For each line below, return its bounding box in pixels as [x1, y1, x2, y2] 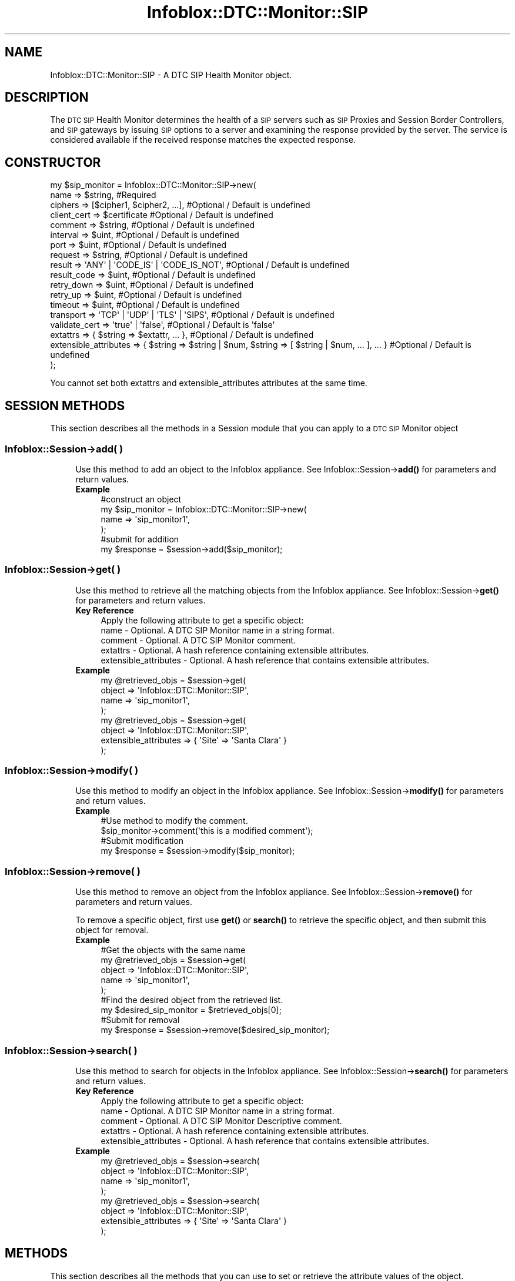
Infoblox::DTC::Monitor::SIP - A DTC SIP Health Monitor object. [50, 69, 292, 80]
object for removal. [75, 925, 149, 935]
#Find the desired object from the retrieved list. [101, 995, 283, 1005]
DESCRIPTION [5, 90, 89, 105]
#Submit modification [101, 836, 184, 846]
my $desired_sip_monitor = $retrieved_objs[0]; [101, 1005, 282, 1015]
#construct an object [101, 494, 182, 504]
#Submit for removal [101, 1015, 180, 1025]
